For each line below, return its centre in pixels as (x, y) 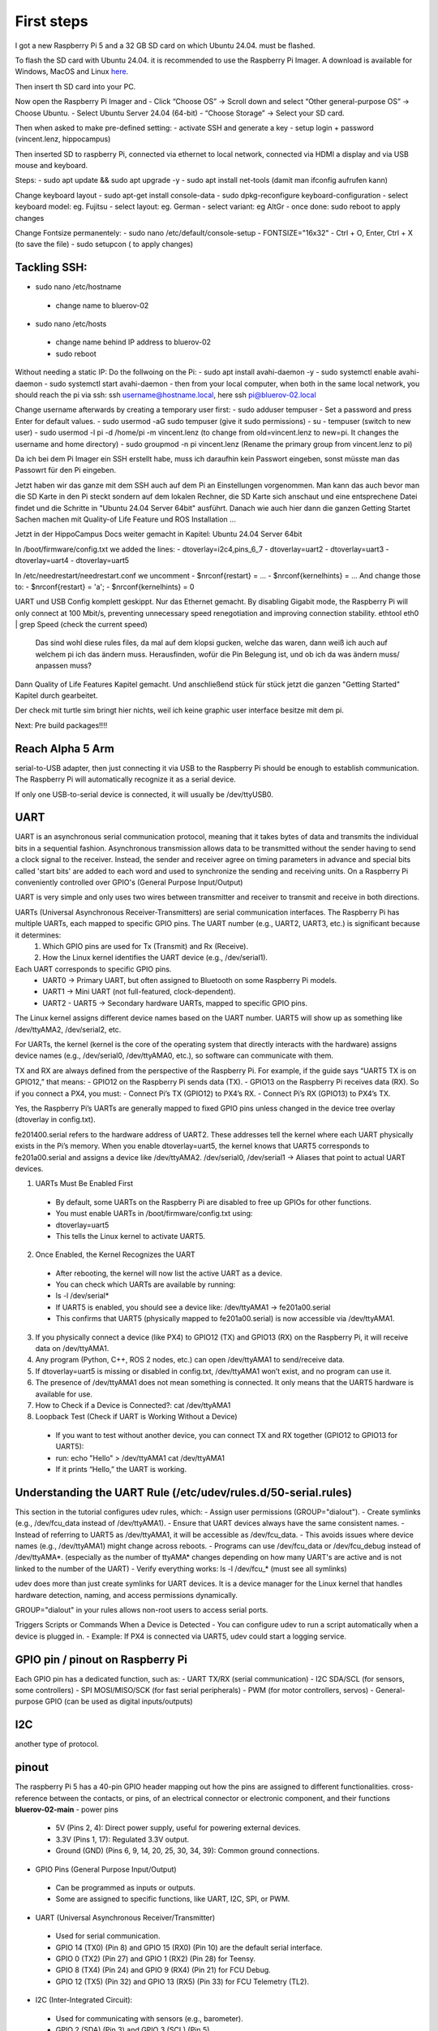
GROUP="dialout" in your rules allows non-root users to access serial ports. (142, 1609)
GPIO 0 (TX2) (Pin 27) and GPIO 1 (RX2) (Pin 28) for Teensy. (155, 1959)
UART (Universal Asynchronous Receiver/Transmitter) (125, 1917)
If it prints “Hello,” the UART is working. (121, 1469)
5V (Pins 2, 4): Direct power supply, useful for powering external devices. (178, 1828)
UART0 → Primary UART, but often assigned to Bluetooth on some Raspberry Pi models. (190, 981)
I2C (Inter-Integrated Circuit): (84, 2000)
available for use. (64, 1394)
